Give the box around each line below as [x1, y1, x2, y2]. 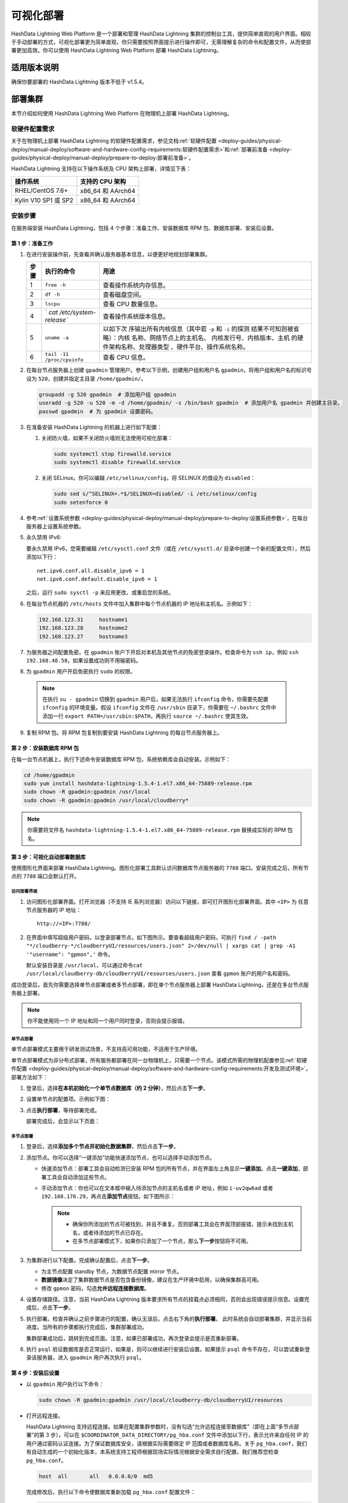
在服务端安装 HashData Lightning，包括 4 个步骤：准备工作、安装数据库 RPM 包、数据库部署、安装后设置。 [11, 224, 277, 231]
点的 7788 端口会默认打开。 [11, 872, 80, 880]
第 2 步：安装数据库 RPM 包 [11, 744, 79, 751]
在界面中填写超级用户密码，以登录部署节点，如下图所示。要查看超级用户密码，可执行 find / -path [26, 934, 276, 941]
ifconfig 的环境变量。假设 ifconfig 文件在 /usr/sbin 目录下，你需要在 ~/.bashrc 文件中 [42, 704, 276, 711]
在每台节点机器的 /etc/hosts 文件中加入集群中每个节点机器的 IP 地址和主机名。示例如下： [26, 600, 253, 607]
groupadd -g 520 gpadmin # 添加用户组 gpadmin [38, 391, 177, 398]
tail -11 [44, 351, 69, 358]
